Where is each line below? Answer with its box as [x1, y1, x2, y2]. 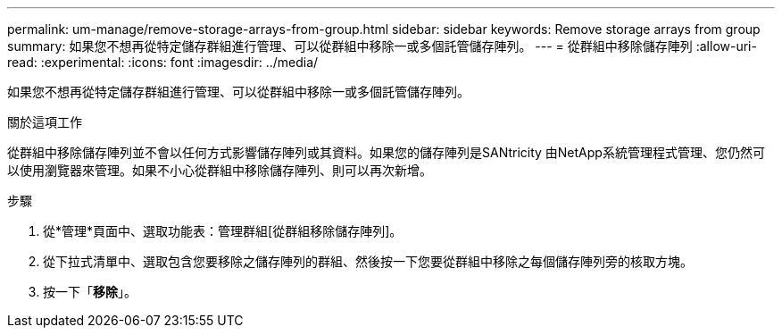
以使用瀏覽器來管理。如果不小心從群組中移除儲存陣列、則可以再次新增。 [7, 163, 432, 178]
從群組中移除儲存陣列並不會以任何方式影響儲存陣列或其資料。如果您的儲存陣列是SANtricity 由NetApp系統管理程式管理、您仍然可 [7, 145, 765, 160]
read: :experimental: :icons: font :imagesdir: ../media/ [7, 54, 319, 70]
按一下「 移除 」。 [43, 284, 137, 299]
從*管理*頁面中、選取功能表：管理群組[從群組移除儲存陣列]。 [43, 223, 403, 239]
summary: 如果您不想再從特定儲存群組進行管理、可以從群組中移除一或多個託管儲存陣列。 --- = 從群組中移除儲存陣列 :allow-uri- [7, 38, 757, 54]
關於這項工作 [7, 114, 82, 130]
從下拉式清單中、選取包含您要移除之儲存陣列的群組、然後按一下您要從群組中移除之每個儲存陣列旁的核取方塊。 [43, 254, 693, 269]
